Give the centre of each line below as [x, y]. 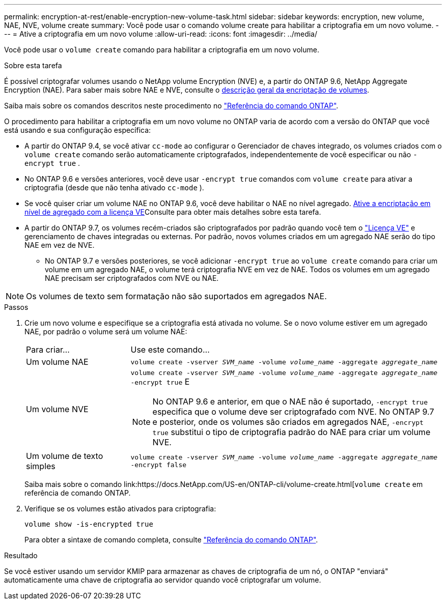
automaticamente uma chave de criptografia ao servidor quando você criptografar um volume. [163, 580]
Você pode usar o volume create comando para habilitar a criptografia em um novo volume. [162, 50]
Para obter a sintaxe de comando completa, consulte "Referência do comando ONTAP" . [171, 540]
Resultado [21, 555]
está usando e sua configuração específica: [78, 130]
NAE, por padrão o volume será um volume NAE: [106, 332]
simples [41, 466]
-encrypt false [159, 465]
